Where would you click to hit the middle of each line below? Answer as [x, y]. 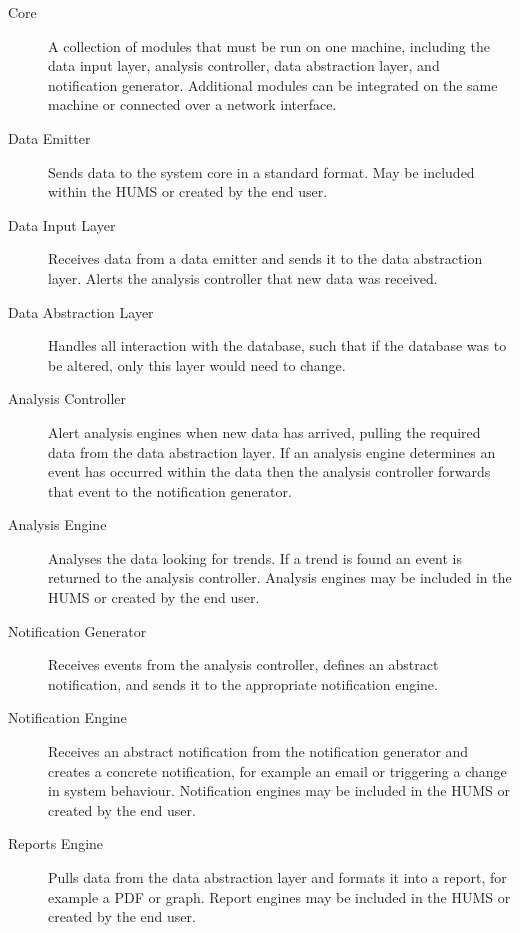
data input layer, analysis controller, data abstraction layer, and [244, 65]
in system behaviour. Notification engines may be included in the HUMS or [279, 790]
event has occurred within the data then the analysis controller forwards [269, 471]
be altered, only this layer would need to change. [197, 364]
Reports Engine [56, 843]
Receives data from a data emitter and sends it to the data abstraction [265, 258]
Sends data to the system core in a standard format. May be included [261, 171]
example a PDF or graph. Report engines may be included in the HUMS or [279, 896]
